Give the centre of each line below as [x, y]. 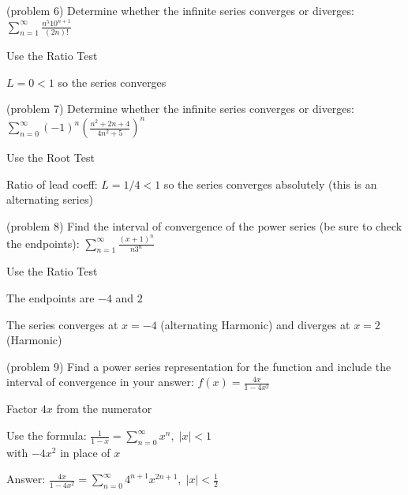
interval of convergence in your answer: [100, 382]
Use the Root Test [51, 157]
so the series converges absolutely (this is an [270, 184]
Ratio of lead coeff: [52, 184]
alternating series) [50, 199]
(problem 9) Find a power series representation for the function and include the [199, 366]
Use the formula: [47, 435]
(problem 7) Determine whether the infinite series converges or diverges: [180, 109]
